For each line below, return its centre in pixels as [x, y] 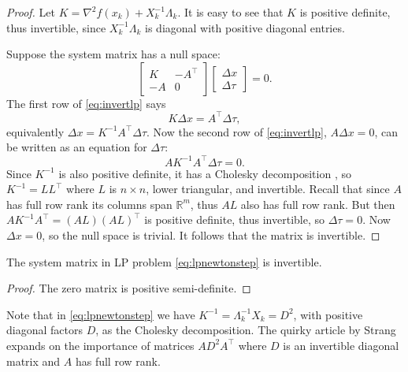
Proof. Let [31, 12]
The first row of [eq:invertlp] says [86, 103]
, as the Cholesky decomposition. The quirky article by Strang [246, 330]
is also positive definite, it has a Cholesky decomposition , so [205, 173]
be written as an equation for [77, 147]
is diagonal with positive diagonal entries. [245, 27]
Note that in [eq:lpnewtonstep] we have [101, 314]
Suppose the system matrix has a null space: [113, 54]
